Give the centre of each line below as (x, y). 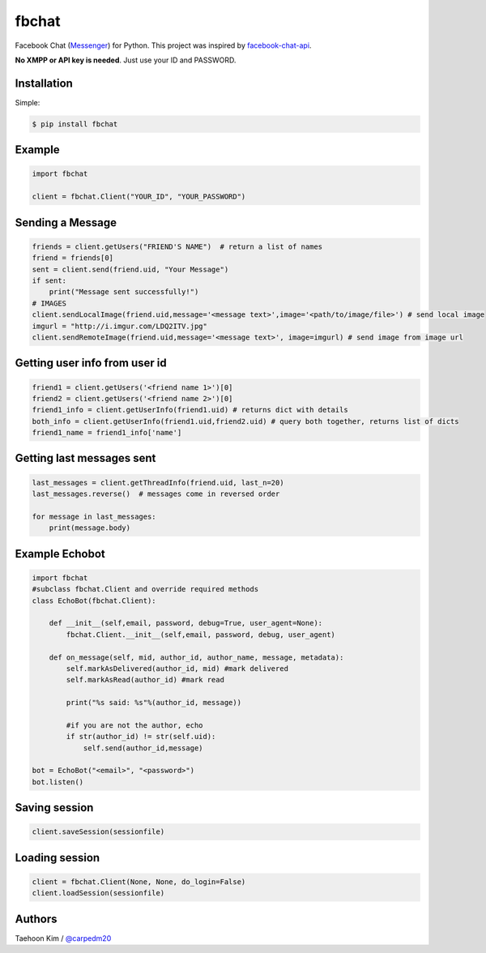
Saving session (54, 808)
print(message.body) (90, 528)
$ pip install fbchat (75, 124)
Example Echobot (60, 554)
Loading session (58, 858)
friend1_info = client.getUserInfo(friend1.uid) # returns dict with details (190, 410)
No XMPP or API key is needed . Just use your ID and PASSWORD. (126, 60)
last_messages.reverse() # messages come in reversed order (156, 494)
